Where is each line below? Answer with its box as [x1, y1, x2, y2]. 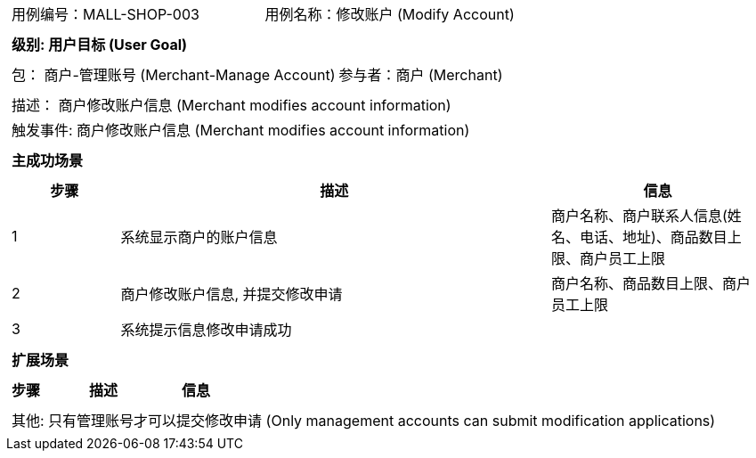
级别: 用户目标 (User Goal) [12, 36, 188, 53]
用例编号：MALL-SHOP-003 [12, 5, 199, 23]
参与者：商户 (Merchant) [338, 66, 503, 84]
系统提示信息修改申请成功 [120, 321, 292, 339]
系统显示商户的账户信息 [120, 228, 278, 246]
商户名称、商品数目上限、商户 [551, 274, 752, 292]
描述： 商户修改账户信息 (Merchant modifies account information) [12, 96, 451, 114]
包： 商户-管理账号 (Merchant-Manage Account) [12, 66, 336, 84]
